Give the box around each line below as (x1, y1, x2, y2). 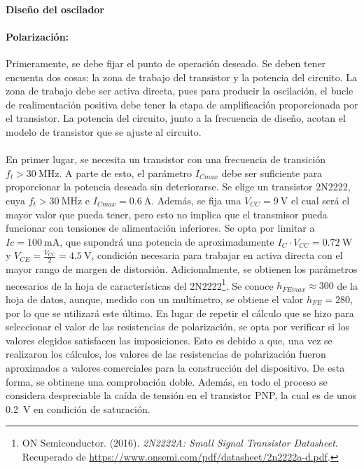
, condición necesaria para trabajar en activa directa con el (91, 248, 343, 262)
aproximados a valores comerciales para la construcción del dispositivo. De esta (6, 360, 345, 374)
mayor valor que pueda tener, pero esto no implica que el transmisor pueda (6, 206, 328, 221)
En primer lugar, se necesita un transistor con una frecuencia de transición (6, 152, 326, 167)
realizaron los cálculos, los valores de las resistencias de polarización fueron (6, 346, 326, 361)
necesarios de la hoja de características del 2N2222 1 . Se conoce (6, 276, 274, 293)
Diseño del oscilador (6, 1, 105, 16)
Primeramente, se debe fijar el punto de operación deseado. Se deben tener (6, 55, 326, 70)
